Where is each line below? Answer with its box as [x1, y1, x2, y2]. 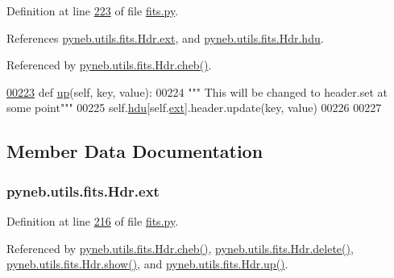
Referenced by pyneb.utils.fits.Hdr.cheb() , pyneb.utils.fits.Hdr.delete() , [6, 239, 354, 256]
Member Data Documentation [6, 139, 263, 164]
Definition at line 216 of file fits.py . [6, 212, 179, 229]
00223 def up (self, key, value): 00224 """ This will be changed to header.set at [6, 83, 388, 100]
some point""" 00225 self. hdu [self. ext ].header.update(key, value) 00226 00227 [6, 99, 382, 116]
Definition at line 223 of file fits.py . [6, 2, 179, 19]
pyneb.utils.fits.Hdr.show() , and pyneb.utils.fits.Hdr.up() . [6, 255, 288, 272]
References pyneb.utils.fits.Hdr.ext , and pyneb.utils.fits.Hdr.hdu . [6, 29, 324, 46]
